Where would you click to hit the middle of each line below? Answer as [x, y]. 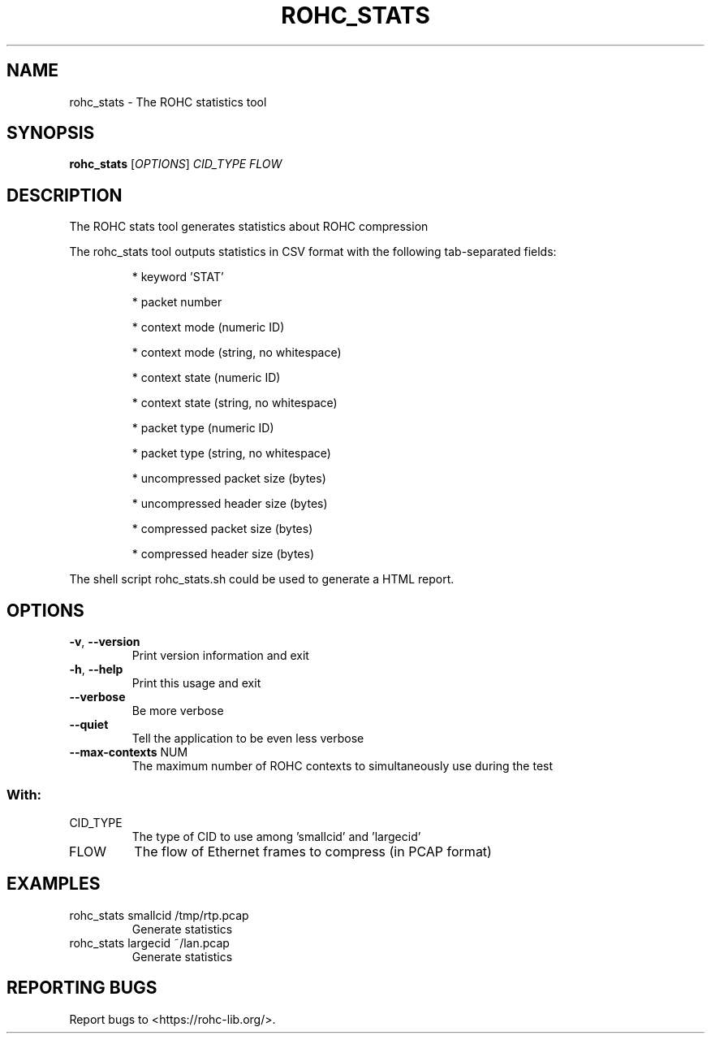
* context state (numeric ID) [206, 378]
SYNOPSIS [51, 133]
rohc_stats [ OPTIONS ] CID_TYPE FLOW [176, 164]
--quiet [89, 725]
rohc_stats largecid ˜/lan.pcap [149, 942]
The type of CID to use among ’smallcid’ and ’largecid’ [276, 836]
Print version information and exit [220, 656]
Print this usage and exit [196, 683]
